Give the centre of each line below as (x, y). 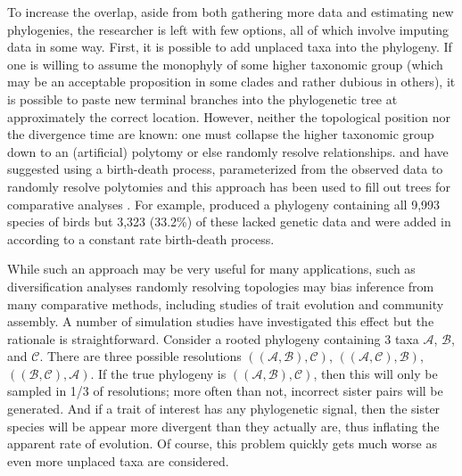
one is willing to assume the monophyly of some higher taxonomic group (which (225, 64)
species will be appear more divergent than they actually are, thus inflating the (223, 426)
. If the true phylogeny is (158, 373)
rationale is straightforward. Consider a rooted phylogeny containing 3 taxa (213, 338)
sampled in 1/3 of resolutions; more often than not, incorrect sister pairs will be (225, 391)
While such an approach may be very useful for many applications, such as (211, 269)
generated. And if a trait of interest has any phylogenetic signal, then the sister (224, 409)
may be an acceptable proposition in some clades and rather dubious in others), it (231, 82)
